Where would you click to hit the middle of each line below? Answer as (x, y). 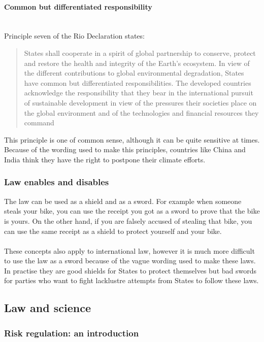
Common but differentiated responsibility (78, 6)
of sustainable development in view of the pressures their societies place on (140, 102)
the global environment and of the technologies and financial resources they (141, 112)
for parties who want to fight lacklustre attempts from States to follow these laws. (131, 280)
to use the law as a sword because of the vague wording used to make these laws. (130, 261)
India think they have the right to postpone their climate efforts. (105, 159)
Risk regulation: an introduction (72, 333)
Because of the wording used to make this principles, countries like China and (125, 149)
